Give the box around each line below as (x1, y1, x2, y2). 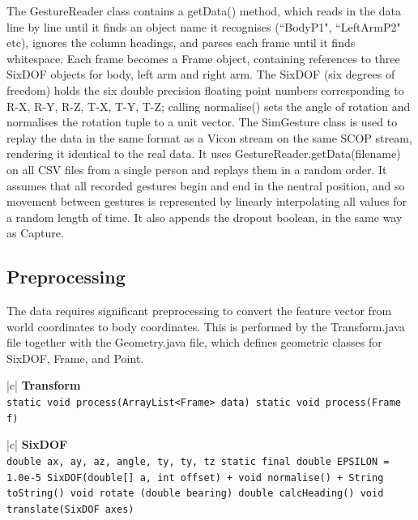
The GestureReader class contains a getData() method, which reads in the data (6, 2, 402, 19)
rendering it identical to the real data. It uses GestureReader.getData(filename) (6, 145, 401, 162)
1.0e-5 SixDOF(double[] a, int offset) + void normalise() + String (6, 471, 384, 484)
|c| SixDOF (6, 436, 68, 453)
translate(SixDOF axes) (6, 503, 134, 515)
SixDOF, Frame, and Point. (6, 349, 144, 366)
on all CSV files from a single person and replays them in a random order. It (6, 160, 387, 177)
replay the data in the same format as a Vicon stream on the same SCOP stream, (6, 129, 412, 146)
